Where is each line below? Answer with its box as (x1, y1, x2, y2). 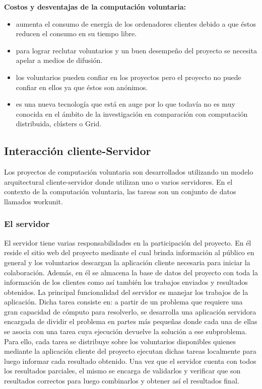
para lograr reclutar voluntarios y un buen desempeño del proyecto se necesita (16, 45, 257, 55)
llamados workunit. (4, 196, 63, 206)
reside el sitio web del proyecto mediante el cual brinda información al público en (4, 247, 254, 258)
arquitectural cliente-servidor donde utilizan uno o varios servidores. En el (4, 176, 233, 187)
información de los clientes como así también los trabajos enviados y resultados (4, 277, 248, 287)
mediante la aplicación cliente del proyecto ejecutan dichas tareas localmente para (4, 346, 256, 356)
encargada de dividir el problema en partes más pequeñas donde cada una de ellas (4, 316, 257, 327)
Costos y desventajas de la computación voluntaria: (4, 2, 186, 12)
